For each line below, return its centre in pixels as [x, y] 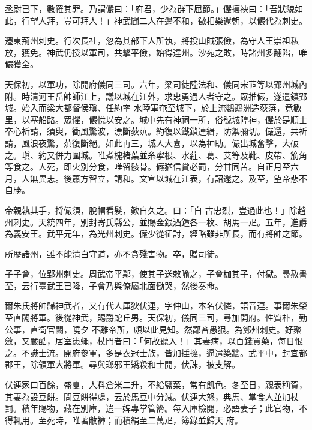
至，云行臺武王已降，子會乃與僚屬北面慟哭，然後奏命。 [114, 285]
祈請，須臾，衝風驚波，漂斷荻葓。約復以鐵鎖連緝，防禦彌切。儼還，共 [160, 131]
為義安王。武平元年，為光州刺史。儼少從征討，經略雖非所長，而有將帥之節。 [156, 234]
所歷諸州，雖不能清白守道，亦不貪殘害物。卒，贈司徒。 [114, 253]
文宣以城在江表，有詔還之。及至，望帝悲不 [223, 178]
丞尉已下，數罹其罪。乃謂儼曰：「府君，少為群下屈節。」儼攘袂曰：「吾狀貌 [150, 8]
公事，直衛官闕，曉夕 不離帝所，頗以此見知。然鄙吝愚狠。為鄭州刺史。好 [149, 329]
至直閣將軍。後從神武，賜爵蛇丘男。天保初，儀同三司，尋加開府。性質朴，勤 [156, 318]
